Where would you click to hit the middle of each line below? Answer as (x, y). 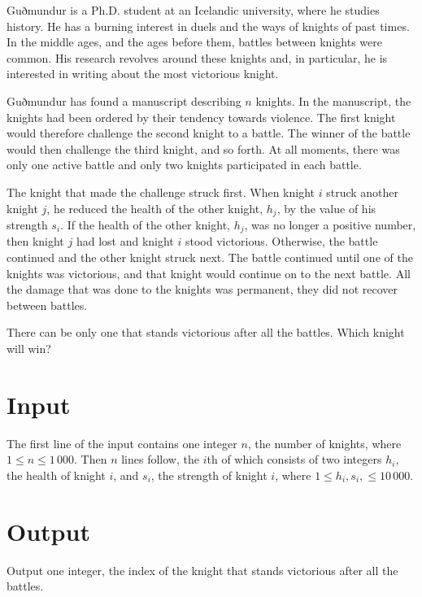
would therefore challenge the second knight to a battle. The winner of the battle (209, 133)
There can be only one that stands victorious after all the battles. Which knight (206, 332)
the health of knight (56, 475)
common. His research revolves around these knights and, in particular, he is (197, 57)
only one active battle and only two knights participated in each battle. (184, 165)
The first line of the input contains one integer (122, 443)
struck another (363, 192)
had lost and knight (125, 241)
